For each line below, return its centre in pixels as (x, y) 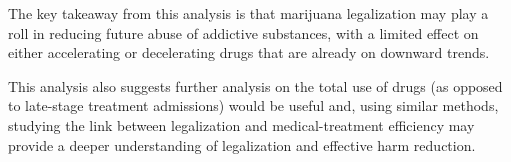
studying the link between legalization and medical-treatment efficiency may (241, 124)
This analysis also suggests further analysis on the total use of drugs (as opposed (255, 85)
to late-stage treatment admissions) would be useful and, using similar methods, (253, 105)
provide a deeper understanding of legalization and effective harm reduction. (242, 144)
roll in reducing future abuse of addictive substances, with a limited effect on (243, 32)
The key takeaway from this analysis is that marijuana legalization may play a (248, 13)
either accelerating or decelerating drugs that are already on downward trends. (249, 52)
